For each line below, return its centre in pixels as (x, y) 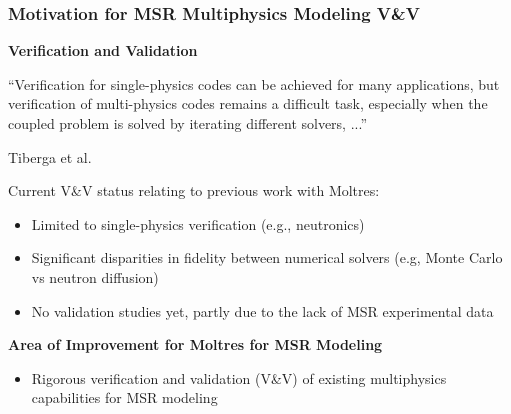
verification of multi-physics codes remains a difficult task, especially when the (248, 103)
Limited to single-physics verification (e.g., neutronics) (198, 223)
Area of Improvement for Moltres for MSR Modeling (195, 344)
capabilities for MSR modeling (124, 397)
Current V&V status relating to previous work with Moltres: (194, 190)
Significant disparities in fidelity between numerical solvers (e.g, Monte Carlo (267, 257)
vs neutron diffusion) (95, 276)
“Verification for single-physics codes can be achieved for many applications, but (254, 83)
